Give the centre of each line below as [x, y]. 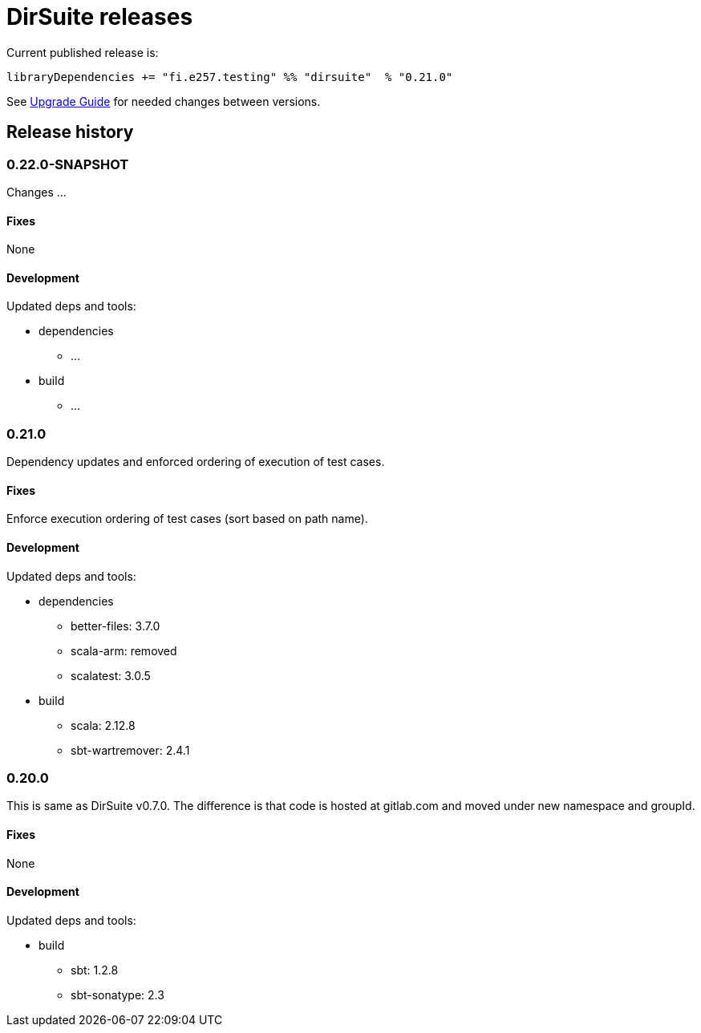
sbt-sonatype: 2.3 [118, 995]
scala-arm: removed [124, 650]
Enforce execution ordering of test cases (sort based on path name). [187, 519]
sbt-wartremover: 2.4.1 [130, 750]
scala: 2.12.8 [103, 725]
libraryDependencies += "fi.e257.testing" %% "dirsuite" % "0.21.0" [230, 77]
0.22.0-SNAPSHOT [68, 164]
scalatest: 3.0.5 [111, 675]
